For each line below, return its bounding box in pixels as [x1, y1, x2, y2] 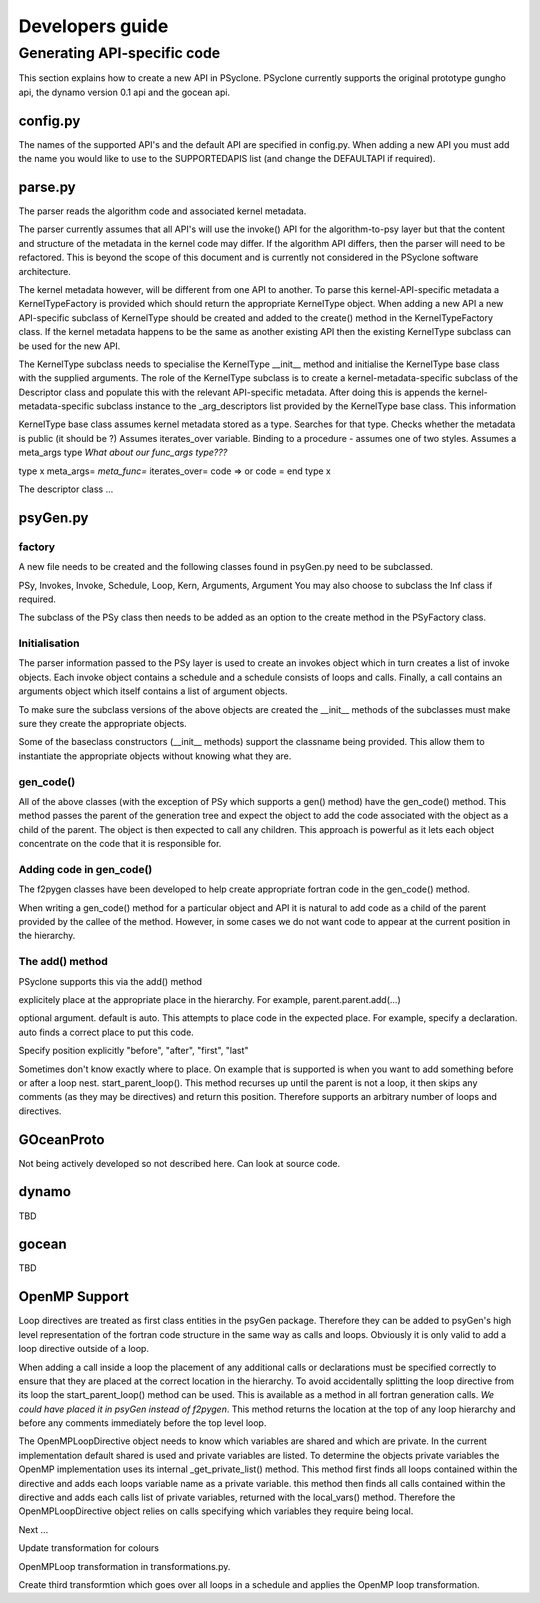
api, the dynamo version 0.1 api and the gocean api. [18, 86, 230, 98]
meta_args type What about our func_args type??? [18, 446, 228, 459]
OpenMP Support [18, 1288, 129, 1305]
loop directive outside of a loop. [18, 1343, 150, 1355]
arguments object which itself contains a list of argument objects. [18, 685, 289, 697]
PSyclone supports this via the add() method [18, 975, 203, 987]
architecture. [18, 265, 72, 277]
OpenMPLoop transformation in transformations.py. [18, 1560, 231, 1572]
